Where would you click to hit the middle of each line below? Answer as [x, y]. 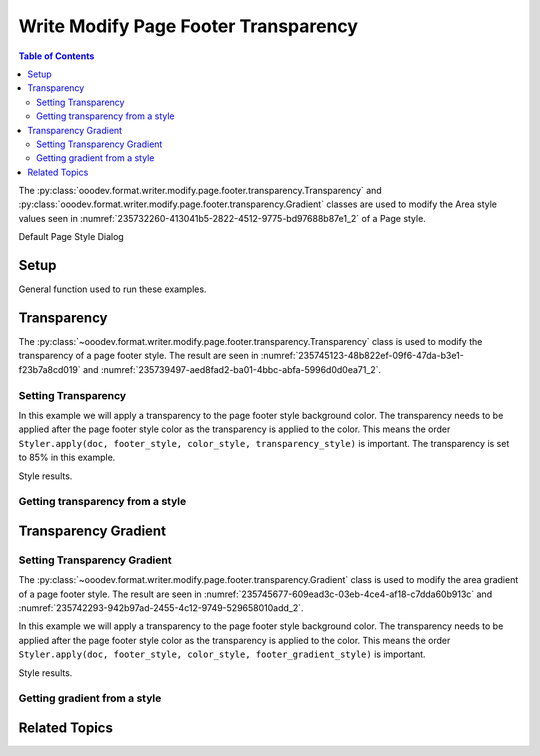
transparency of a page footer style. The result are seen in [138, 356]
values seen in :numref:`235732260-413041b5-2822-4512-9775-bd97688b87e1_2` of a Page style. [222, 218]
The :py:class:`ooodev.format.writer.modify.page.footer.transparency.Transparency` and [200, 191]
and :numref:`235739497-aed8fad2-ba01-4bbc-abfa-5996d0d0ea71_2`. [232, 369]
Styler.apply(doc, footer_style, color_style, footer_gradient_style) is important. [222, 654]
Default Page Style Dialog [71, 237]
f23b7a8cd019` [50, 369]
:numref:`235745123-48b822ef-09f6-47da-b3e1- [362, 356]
